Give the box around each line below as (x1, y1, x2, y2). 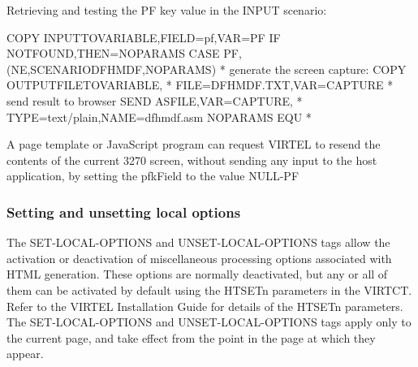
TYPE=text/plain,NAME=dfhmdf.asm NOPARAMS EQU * (6, 108, 312, 125)
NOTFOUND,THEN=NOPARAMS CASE (6, 45, 220, 62)
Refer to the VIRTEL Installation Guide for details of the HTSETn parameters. (6, 297, 403, 314)
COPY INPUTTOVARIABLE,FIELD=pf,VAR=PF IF (6, 28, 281, 45)
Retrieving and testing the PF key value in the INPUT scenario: (6, 2, 327, 18)
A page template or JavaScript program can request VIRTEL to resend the (6, 136, 381, 153)
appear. (6, 345, 44, 362)
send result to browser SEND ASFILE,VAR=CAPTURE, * (6, 92, 303, 109)
